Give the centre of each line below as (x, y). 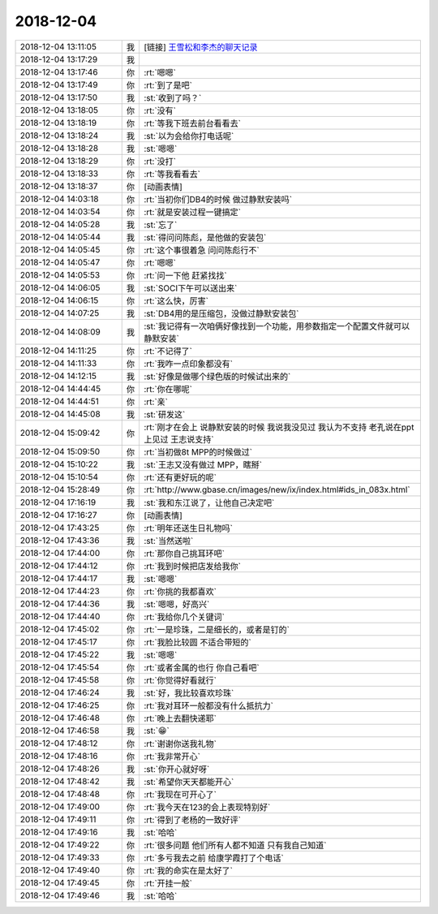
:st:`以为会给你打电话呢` (189, 136)
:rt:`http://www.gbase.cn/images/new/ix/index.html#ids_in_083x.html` (277, 489)
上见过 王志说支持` (178, 439)
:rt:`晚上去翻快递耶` (180, 718)
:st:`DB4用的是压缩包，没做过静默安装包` (221, 313)
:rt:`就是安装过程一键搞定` (192, 212)
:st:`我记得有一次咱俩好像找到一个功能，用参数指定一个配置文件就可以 (276, 326)
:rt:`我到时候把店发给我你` (192, 566)
